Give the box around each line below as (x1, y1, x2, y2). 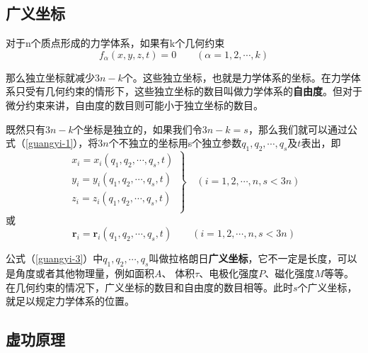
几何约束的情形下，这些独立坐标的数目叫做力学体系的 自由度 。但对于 (45, 84, 362, 99)
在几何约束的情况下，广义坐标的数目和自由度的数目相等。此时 (6, 279, 293, 294)
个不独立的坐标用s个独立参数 (108, 135, 242, 150)
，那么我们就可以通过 (248, 121, 347, 136)
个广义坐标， (297, 279, 357, 294)
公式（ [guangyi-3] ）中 (6, 251, 103, 266)
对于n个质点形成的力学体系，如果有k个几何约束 (6, 35, 225, 50)
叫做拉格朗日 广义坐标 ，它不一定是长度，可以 (149, 251, 357, 266)
